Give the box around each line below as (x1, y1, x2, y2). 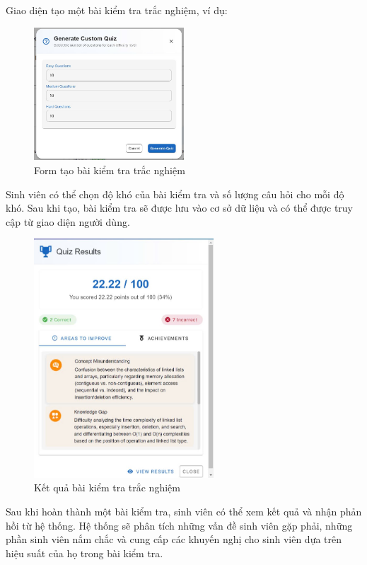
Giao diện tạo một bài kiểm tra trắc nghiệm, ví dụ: (6, 3, 228, 17)
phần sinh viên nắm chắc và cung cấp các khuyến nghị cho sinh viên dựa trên (6, 532, 342, 547)
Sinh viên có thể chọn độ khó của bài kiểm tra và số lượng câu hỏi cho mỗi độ (6, 186, 344, 201)
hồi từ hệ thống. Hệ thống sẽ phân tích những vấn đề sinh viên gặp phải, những (6, 518, 353, 532)
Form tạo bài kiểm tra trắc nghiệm (34, 163, 185, 178)
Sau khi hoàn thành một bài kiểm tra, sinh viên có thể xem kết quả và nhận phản (6, 503, 362, 518)
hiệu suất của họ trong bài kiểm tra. (6, 545, 163, 560)
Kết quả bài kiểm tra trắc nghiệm (34, 480, 180, 495)
